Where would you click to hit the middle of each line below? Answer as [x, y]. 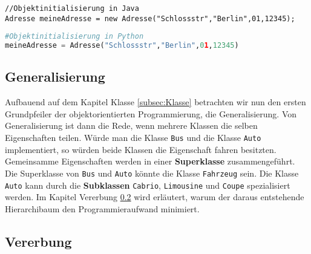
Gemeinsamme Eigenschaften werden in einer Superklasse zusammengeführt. [150, 161]
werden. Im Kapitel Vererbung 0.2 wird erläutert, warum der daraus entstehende [155, 197]
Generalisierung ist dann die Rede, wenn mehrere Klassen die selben [131, 125]
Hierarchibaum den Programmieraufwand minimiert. [102, 208]
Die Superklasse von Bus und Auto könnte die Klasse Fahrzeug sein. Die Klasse [152, 173]
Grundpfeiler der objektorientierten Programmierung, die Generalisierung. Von [151, 113]
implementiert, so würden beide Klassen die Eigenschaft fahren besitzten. [141, 149]
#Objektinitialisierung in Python [74, 37]
